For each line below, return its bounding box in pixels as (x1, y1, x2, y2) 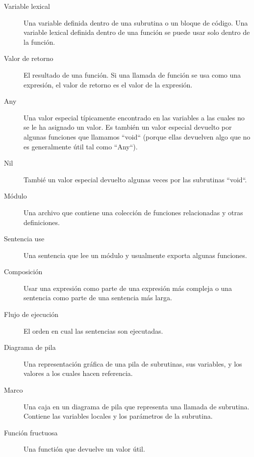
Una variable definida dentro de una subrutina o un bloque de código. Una (24, 17, 248, 28)
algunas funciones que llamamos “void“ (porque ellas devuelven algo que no (24, 131, 251, 142)
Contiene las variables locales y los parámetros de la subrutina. (24, 411, 213, 421)
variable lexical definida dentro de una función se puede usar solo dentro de (24, 27, 250, 37)
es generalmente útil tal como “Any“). (24, 141, 138, 151)
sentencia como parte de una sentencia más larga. (24, 292, 172, 303)
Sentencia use (4, 233, 45, 244)
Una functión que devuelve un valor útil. (24, 444, 145, 454)
